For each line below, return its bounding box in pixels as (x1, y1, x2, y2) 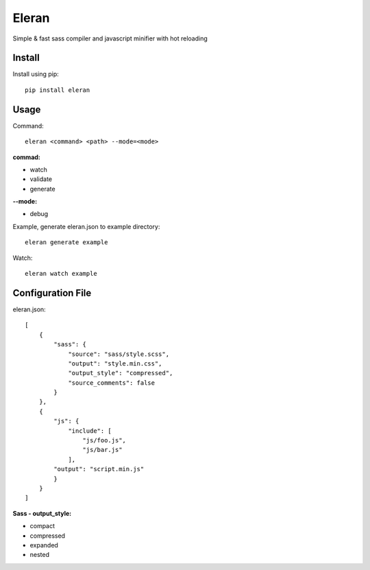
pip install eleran (25, 86, 90, 94)
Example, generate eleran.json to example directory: (12, 222, 160, 230)
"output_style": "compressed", (68, 369, 173, 377)
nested (29, 551, 50, 559)
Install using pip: (12, 70, 60, 78)
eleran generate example (25, 239, 108, 246)
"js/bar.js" (82, 446, 123, 454)
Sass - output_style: (12, 509, 72, 517)
